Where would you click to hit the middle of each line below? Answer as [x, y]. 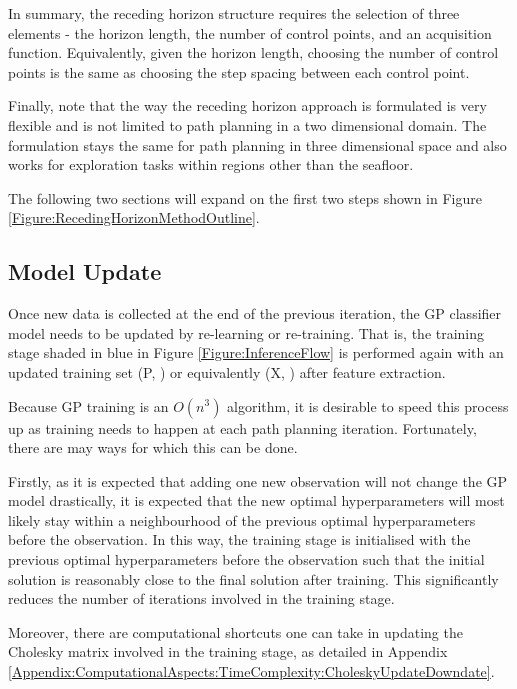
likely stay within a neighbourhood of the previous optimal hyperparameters [242, 519]
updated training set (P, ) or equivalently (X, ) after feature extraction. [227, 371]
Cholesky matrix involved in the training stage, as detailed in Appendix [228, 651]
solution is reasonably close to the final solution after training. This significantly [253, 578]
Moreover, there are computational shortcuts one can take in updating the [235, 631]
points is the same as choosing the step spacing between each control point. [239, 71]
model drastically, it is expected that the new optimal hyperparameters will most [256, 500]
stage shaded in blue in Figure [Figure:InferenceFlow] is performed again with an [256, 352]
